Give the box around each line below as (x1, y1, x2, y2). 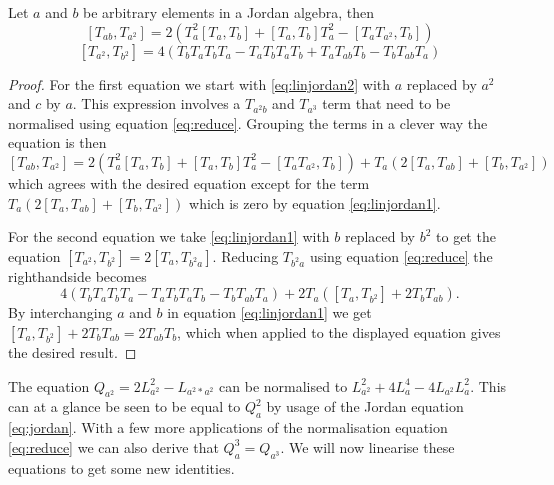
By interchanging (8, 302, 113, 323)
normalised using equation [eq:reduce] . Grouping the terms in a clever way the (8, 112, 488, 133)
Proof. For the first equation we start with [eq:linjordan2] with (8, 73, 391, 94)
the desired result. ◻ (8, 341, 137, 362)
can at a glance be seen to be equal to (8, 396, 241, 417)
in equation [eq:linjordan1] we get (167, 302, 372, 323)
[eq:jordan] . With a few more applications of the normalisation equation (8, 417, 448, 438)
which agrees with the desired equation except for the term (8, 172, 370, 193)
